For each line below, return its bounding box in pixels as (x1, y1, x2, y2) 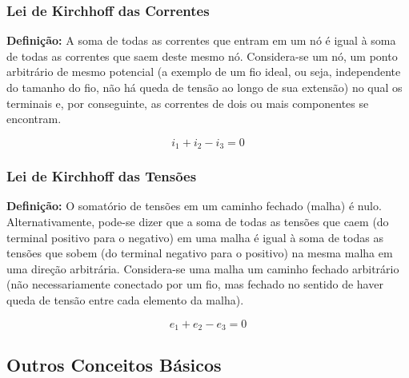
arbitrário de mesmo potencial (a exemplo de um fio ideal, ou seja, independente (6, 63, 401, 80)
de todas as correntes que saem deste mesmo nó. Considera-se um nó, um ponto (6, 47, 398, 64)
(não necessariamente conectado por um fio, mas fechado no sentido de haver (6, 276, 383, 292)
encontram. (6, 110, 62, 127)
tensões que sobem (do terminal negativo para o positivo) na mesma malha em (6, 245, 393, 261)
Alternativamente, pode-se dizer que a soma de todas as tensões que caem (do (6, 213, 389, 230)
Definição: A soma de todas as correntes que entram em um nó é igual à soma (6, 32, 396, 49)
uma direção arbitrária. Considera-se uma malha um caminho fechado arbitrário (6, 260, 399, 277)
